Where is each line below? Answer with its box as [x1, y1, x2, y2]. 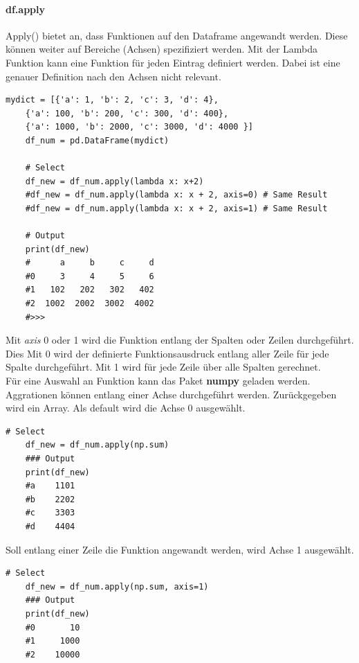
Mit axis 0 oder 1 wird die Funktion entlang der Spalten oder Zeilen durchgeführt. [6, 333, 354, 347]
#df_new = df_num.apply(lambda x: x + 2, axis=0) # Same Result [25, 190, 328, 200]
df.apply [6, 1, 46, 16]
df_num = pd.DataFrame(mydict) [25, 135, 169, 145]
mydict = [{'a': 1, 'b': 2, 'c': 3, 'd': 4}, [6, 95, 219, 105]
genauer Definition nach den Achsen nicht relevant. [6, 69, 221, 83]
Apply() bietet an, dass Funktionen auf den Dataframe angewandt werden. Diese [6, 28, 348, 42]
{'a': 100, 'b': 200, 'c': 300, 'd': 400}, [25, 108, 229, 118]
